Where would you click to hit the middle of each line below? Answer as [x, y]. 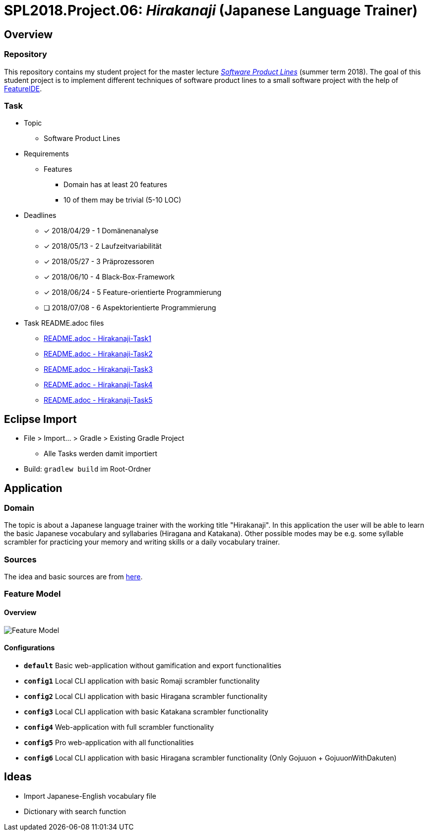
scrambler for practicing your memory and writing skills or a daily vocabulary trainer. [142, 542]
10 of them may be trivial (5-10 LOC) [122, 200]
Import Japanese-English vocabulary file [90, 796]
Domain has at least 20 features [116, 185]
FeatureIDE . [23, 88]
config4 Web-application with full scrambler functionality [119, 727]
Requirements [46, 154]
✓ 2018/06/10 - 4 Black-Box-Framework [109, 277]
